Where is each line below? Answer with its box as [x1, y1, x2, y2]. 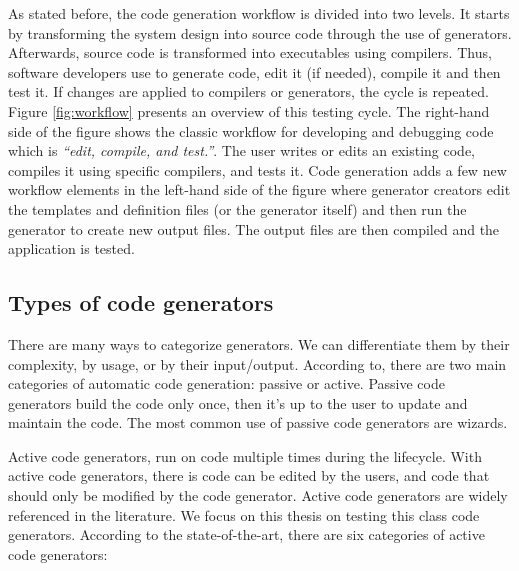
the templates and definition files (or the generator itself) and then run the [8, 198, 467, 219]
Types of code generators [8, 287, 274, 318]
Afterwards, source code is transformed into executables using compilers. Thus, [8, 42, 492, 63]
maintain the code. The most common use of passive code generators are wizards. [8, 412, 508, 433]
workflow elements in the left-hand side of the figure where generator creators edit [8, 179, 511, 200]
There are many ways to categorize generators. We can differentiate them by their [8, 333, 510, 354]
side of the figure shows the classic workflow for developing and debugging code [8, 120, 494, 141]
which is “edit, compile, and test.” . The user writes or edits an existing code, [8, 140, 475, 161]
